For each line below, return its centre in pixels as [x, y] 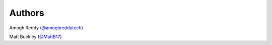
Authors [27, 13]
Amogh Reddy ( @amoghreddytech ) [46, 28]
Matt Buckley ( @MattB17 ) [36, 37]
